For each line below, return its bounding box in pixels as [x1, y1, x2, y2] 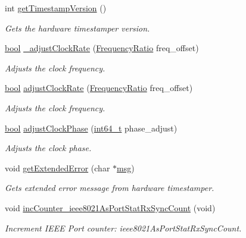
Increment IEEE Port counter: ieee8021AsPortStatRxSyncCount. [5, 221, 242, 234]
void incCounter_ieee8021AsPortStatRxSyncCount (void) [5, 201, 216, 214]
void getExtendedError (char [5, 161, 110, 174]
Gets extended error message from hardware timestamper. [5, 181, 214, 194]
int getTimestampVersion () [5, 2, 107, 14]
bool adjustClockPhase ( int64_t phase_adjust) [5, 121, 178, 134]
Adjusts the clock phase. [5, 142, 92, 154]
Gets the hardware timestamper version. [5, 21, 150, 34]
